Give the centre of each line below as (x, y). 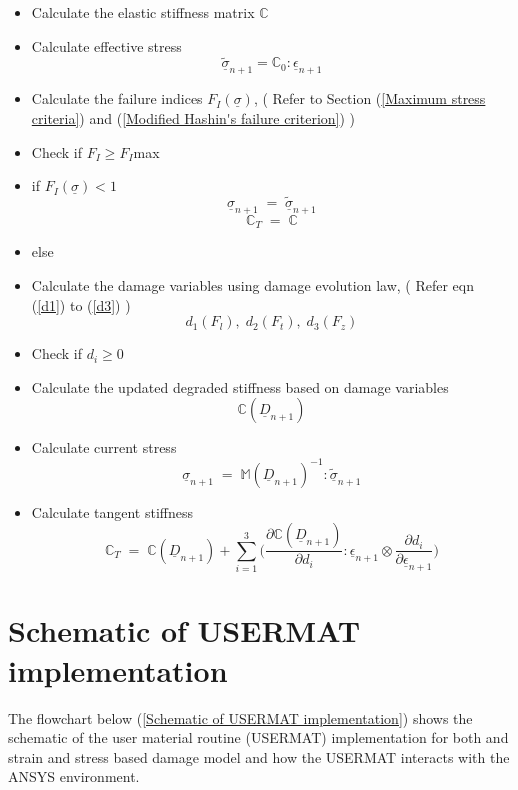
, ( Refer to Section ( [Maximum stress (369, 98)
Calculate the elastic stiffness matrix (143, 12)
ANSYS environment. (74, 776)
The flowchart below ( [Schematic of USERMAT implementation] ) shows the (240, 717)
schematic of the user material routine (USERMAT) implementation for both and (258, 737)
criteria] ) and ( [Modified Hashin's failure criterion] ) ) (193, 118)
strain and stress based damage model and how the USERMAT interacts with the (259, 756)
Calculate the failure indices (117, 98)
